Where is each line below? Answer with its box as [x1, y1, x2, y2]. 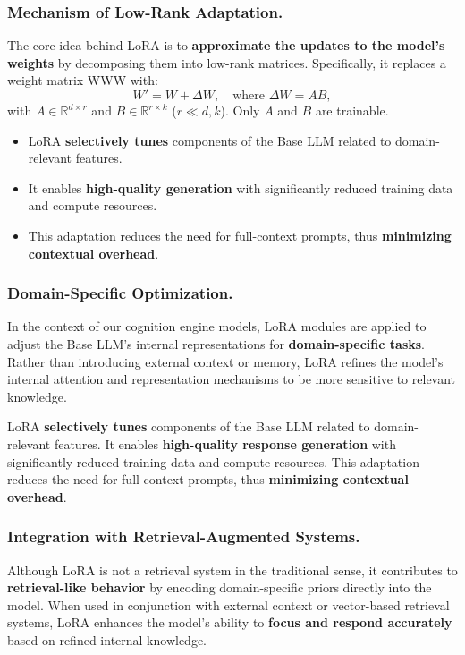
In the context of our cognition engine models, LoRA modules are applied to [7, 317, 427, 336]
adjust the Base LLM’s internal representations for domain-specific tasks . [7, 334, 425, 353]
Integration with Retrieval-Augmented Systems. [7, 525, 360, 548]
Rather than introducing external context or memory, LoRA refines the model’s [7, 352, 444, 370]
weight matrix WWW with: [7, 71, 158, 89]
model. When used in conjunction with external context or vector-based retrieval [7, 595, 450, 614]
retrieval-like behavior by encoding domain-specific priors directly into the [7, 578, 432, 597]
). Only [220, 101, 260, 119]
